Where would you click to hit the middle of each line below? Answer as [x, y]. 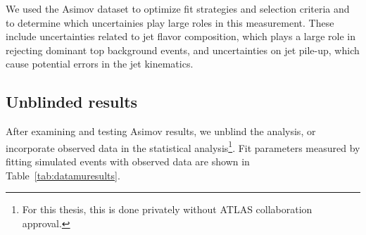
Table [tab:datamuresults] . [63, 175]
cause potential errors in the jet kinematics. [100, 64]
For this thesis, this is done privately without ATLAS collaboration [167, 209]
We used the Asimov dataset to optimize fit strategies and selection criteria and [178, 8]
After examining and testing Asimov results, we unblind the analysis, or [161, 131]
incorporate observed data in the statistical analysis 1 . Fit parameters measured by [183, 146]
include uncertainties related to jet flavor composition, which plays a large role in [181, 36]
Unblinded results [72, 102]
